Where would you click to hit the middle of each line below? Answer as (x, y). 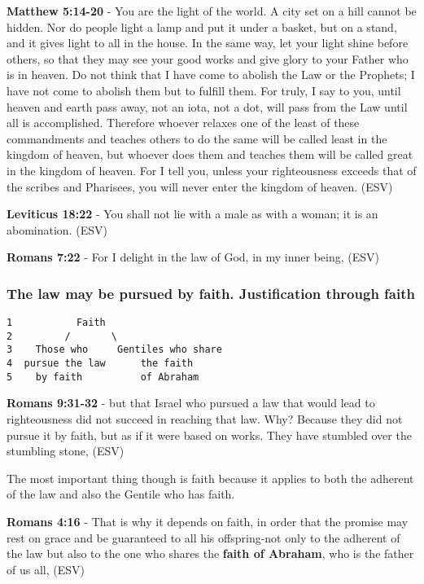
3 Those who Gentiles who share (114, 350)
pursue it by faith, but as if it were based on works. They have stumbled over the (209, 435)
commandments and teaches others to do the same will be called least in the (197, 138)
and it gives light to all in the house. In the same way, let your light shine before (208, 43)
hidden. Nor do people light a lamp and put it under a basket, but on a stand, (202, 26)
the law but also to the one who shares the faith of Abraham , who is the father (210, 553)
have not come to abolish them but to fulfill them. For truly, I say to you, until (204, 90)
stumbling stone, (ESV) (66, 451)
